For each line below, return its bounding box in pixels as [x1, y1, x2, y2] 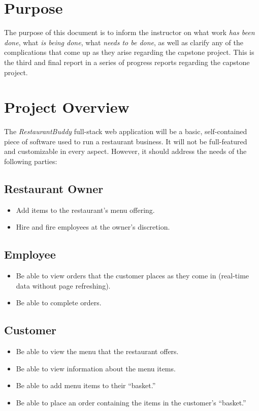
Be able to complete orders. [16, 297, 102, 308]
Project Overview [4, 97, 129, 117]
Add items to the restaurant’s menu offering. [16, 204, 155, 215]
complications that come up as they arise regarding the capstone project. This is [4, 47, 254, 57]
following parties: [4, 156, 57, 166]
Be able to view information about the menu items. [16, 363, 176, 373]
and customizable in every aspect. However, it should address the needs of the [4, 146, 247, 156]
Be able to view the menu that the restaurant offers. [16, 346, 179, 357]
